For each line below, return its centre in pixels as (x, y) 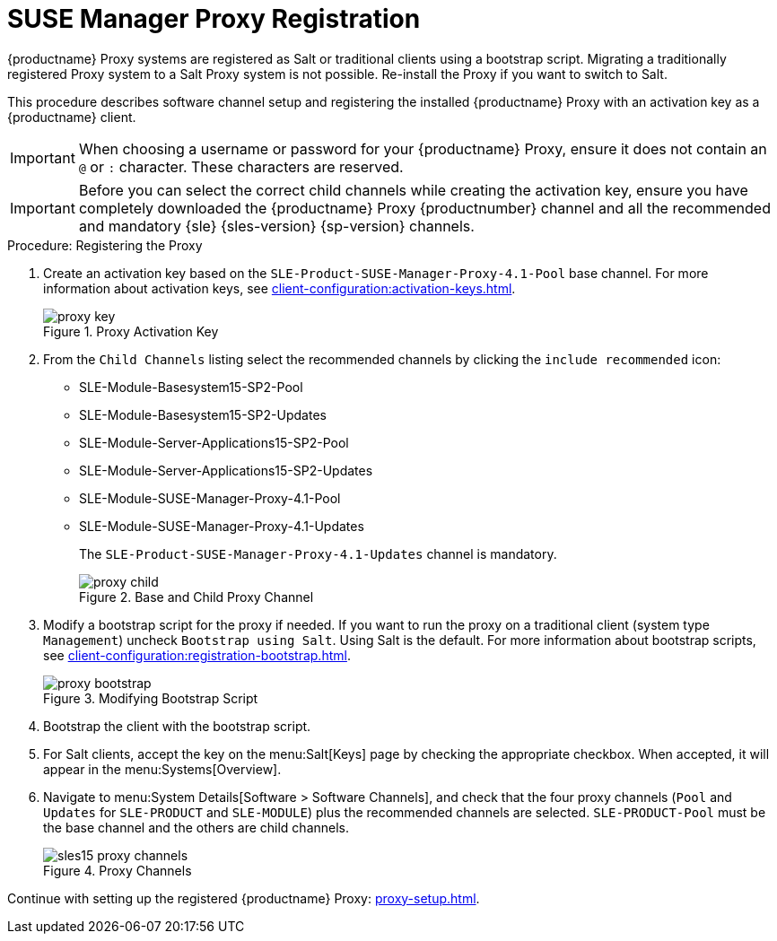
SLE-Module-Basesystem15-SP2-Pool (191, 387)
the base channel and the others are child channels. (196, 827)
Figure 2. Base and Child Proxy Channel (196, 597)
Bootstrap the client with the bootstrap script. (177, 726)
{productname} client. (72, 117)
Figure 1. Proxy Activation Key (131, 331)
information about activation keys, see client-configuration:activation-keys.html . (279, 288)
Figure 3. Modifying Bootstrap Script (151, 698)
